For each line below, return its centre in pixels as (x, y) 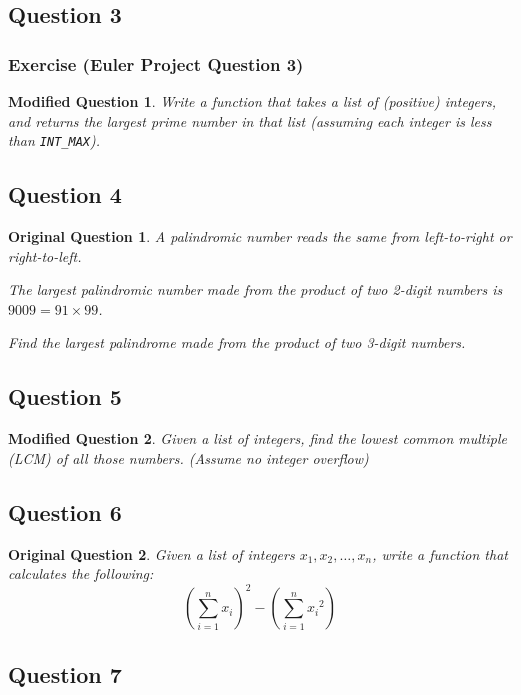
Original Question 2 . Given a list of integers (151, 553)
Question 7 (65, 673)
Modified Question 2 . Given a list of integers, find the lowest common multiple (257, 438)
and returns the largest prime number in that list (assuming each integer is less (250, 120)
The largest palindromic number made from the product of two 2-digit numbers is (255, 289)
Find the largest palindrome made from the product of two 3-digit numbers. (237, 342)
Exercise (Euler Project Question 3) (156, 63)
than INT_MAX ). (54, 140)
